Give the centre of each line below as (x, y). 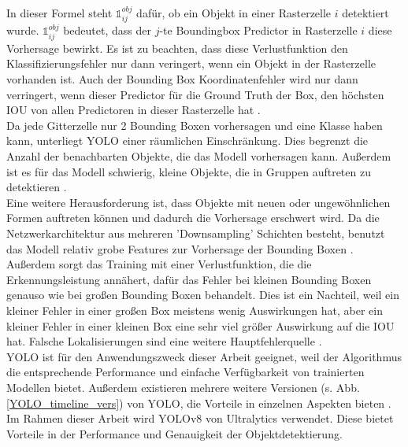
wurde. (23, 30)
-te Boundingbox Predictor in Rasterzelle (258, 30)
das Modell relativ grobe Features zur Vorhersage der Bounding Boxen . (180, 248)
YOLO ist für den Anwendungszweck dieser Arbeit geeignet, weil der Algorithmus (204, 356)
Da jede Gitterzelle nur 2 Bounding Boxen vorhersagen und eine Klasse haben (195, 125)
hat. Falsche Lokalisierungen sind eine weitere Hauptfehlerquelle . (164, 341)
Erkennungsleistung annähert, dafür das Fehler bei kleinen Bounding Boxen (189, 279)
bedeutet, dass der (107, 30)
